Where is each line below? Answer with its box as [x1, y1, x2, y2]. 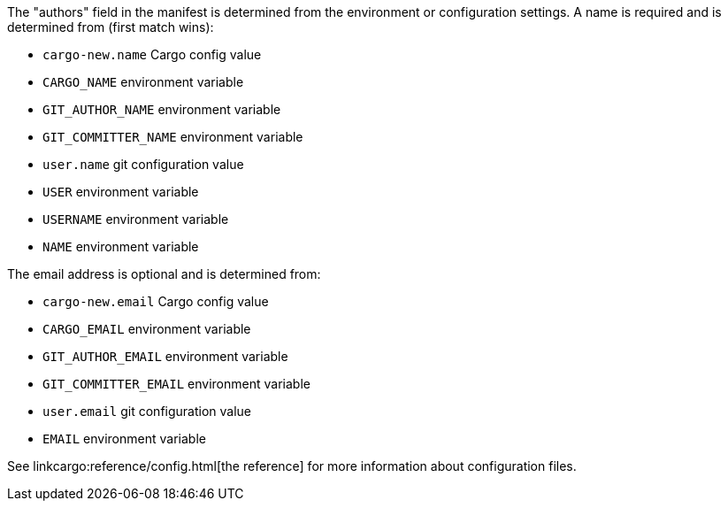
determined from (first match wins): [7, 19, 214, 35]
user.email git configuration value [42, 404, 252, 419]
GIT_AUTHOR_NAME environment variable [42, 102, 281, 117]
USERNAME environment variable [42, 212, 229, 227]
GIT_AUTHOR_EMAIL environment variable [42, 349, 288, 364]
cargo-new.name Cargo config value [42, 47, 262, 62]
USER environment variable [42, 184, 199, 199]
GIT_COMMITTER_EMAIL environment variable [42, 376, 310, 391]
